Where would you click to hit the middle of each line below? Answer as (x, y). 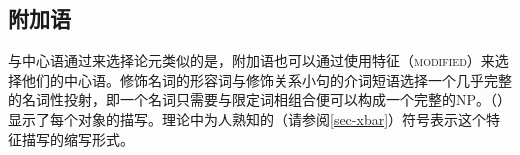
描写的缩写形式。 (77, 138)
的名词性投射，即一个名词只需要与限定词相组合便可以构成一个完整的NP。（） (260, 99)
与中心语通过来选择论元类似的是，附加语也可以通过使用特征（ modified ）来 (251, 60)
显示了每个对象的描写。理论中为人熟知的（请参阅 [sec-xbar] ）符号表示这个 (247, 118)
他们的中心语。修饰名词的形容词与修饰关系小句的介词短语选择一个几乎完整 (266, 79)
